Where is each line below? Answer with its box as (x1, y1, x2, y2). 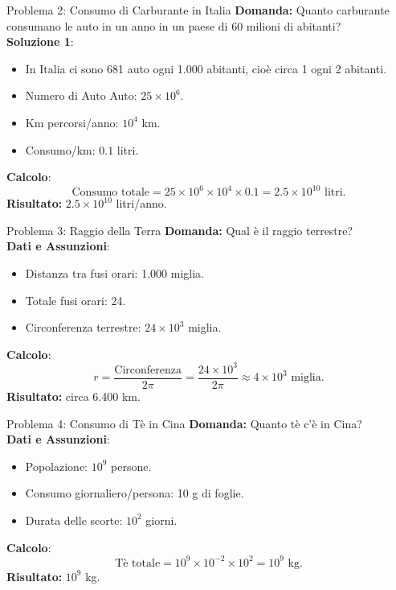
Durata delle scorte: (25, 511, 123, 528)
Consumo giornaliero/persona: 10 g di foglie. (25, 485, 244, 501)
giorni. (145, 511, 178, 528)
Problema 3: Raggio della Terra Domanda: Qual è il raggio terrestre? (6, 221, 353, 238)
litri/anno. (116, 195, 167, 212)
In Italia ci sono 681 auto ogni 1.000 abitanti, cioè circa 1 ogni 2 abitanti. (25, 60, 387, 76)
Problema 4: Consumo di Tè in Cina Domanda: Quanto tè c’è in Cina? (6, 415, 362, 431)
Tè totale (115, 557, 161, 569)
